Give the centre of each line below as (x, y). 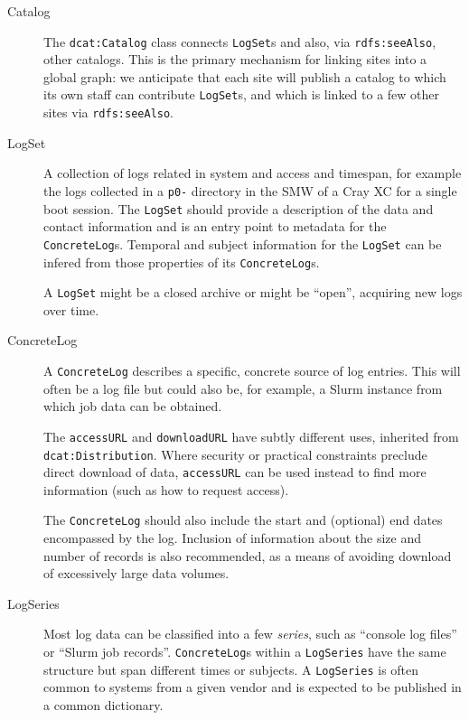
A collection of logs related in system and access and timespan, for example (253, 173)
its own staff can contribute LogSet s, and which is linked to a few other (242, 94)
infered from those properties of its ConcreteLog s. (182, 262)
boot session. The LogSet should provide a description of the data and (239, 208)
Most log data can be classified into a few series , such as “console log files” (250, 634)
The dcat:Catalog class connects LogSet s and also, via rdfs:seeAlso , (240, 41)
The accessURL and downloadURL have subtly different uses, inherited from (251, 436)
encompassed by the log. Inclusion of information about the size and (233, 538)
